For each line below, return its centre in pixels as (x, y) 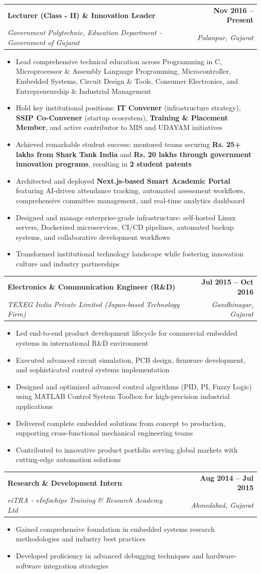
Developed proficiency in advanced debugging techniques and (110, 556)
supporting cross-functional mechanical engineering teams (104, 433)
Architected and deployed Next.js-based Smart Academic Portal (123, 180)
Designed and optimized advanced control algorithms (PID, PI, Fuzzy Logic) (134, 386)
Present (240, 20)
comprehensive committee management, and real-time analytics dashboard (130, 200)
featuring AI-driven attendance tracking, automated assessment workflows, (130, 190)
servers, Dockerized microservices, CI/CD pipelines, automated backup (125, 227)
